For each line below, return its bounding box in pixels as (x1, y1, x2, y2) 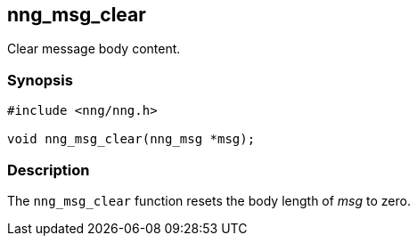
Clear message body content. (7, 41, 181, 57)
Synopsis (7, 70, 73, 89)
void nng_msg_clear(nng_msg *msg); (7, 132, 256, 147)
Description (7, 160, 90, 179)
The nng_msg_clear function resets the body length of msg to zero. (7, 192, 411, 208)
